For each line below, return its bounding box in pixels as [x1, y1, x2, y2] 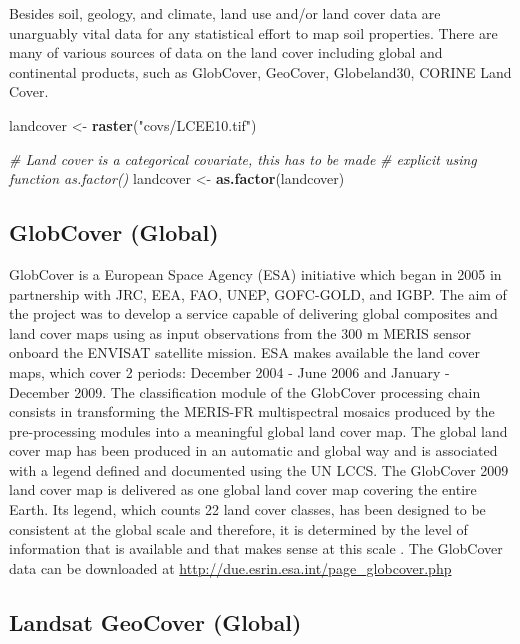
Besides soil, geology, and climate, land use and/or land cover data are [9, 3, 441, 23]
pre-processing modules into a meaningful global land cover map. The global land [9, 420, 508, 441]
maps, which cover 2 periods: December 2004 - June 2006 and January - [9, 361, 450, 382]
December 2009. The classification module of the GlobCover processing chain [9, 381, 481, 402]
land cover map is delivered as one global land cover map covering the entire [9, 479, 477, 500]
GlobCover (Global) [9, 217, 219, 248]
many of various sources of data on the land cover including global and [9, 42, 443, 63]
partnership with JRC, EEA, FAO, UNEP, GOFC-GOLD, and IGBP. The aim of [9, 283, 507, 304]
